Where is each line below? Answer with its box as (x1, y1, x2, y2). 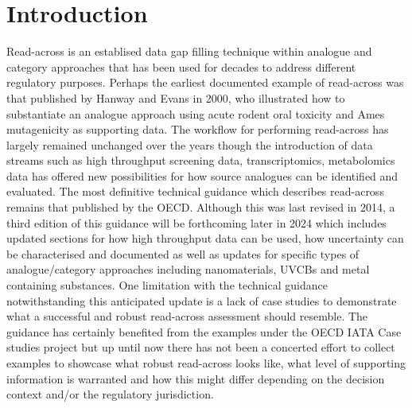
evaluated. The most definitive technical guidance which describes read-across (6, 183, 384, 200)
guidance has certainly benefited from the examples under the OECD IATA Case (6, 323, 402, 340)
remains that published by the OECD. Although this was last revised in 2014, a (6, 199, 395, 216)
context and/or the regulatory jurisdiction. (6, 386, 214, 402)
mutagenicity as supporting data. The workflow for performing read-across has (6, 121, 389, 138)
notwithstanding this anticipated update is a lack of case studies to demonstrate (6, 292, 397, 309)
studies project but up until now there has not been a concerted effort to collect (6, 339, 395, 356)
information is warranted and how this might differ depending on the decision (6, 370, 385, 387)
